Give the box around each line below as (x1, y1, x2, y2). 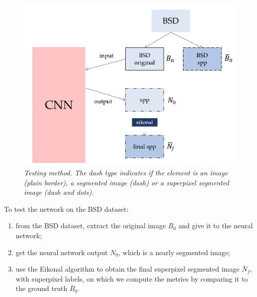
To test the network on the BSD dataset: (4, 203, 129, 214)
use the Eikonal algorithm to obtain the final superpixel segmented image (15, 264, 240, 274)
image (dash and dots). (24, 187, 94, 197)
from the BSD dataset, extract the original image (15, 220, 166, 231)
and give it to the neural (178, 220, 253, 231)
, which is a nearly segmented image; (118, 247, 230, 257)
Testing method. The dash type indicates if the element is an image (24, 167, 228, 178)
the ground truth (15, 283, 68, 294)
